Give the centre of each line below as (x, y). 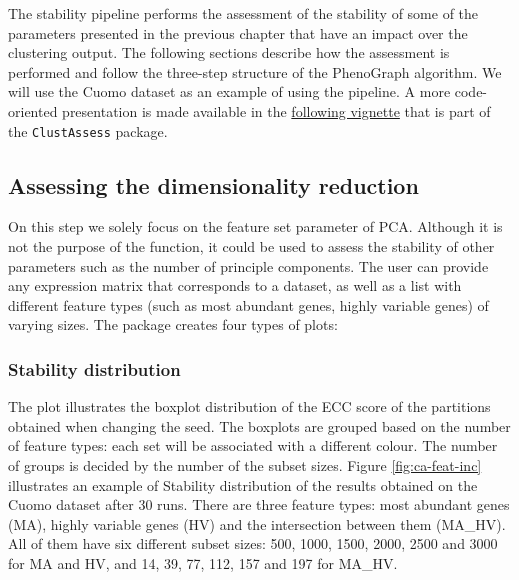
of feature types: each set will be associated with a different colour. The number (253, 445)
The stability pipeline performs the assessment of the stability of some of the (243, 13)
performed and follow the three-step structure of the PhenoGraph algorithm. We (255, 71)
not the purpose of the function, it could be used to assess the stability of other (251, 246)
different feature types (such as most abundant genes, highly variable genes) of (248, 304)
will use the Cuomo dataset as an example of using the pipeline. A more (229, 91)
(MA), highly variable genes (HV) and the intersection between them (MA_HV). (257, 523)
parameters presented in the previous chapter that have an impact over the (238, 32)
